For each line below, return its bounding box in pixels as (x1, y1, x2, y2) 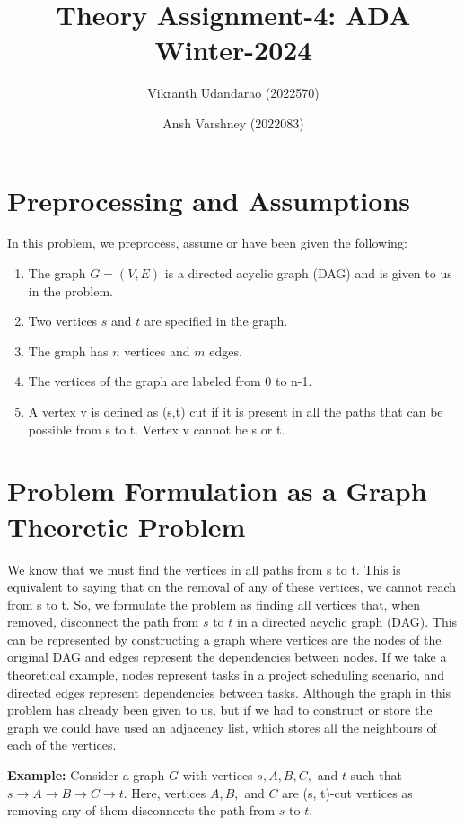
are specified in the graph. (144, 312, 288, 330)
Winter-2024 (154, 31, 312, 68)
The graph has (28, 341, 109, 360)
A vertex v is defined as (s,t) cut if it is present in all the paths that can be (28, 402, 443, 420)
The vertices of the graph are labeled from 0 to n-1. (28, 372, 312, 391)
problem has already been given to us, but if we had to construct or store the (7, 700, 433, 719)
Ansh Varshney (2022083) (162, 113, 304, 132)
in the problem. (28, 281, 113, 300)
